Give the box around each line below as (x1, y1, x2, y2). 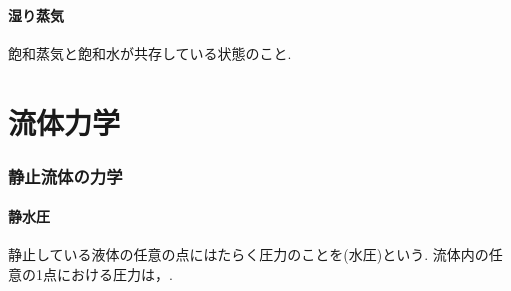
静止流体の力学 (8, 163, 123, 188)
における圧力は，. (56, 264, 173, 284)
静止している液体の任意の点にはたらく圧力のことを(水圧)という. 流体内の (8, 244, 489, 265)
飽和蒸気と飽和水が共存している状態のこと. (8, 42, 292, 63)
